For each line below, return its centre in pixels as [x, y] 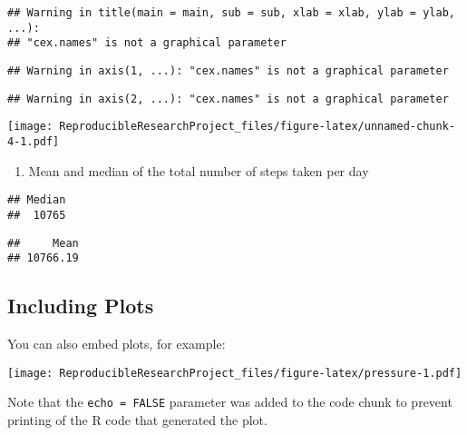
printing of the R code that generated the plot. [137, 419]
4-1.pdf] [34, 141]
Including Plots [81, 306]
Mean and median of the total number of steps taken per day [199, 170]
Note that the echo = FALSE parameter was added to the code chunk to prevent [230, 402]
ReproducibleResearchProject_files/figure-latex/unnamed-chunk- [257, 127]
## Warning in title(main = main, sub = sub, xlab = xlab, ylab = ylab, [231, 13]
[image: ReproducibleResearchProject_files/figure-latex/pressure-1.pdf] [235, 373]
